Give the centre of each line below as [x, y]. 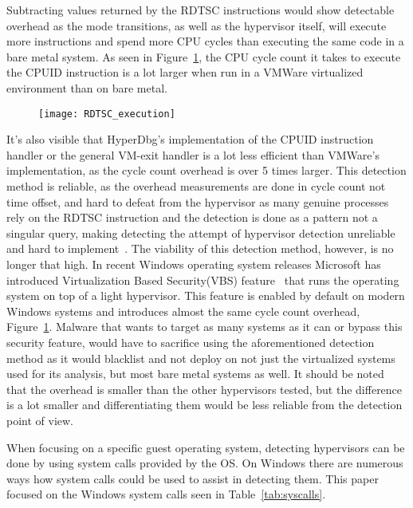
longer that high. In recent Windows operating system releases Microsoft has [194, 264]
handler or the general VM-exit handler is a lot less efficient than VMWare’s [193, 154]
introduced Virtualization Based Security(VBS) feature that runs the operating [203, 280]
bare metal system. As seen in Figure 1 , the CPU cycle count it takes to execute [204, 56]
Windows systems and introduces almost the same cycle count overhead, [183, 311]
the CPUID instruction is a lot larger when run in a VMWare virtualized [185, 72]
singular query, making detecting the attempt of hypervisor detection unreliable [201, 232]
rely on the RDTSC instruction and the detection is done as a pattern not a [192, 217]
